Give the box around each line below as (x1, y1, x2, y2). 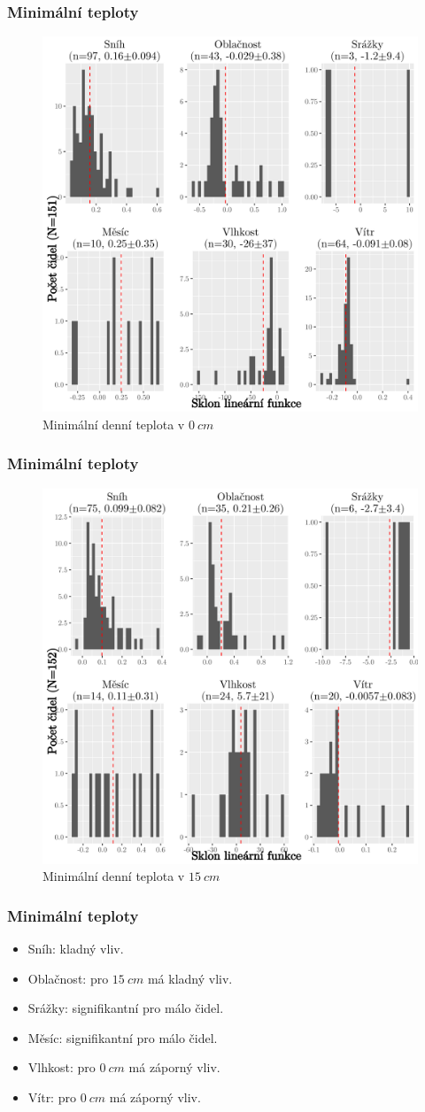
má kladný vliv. (147, 969, 233, 987)
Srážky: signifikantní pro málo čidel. (27, 999, 224, 1017)
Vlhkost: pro (27, 1058, 96, 1077)
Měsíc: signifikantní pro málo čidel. (27, 1028, 218, 1046)
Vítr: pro (27, 1088, 76, 1106)
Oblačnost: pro (27, 969, 109, 987)
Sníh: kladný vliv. (27, 939, 124, 958)
